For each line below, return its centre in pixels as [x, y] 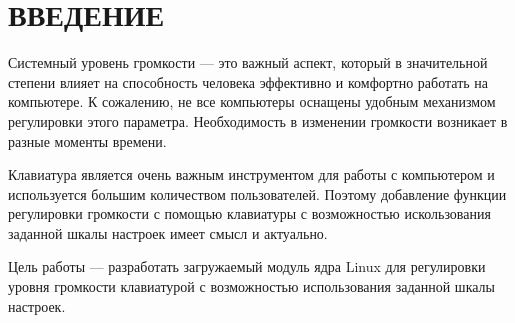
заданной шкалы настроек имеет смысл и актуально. [168, 232]
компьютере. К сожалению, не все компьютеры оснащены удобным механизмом [252, 101]
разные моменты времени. [87, 140]
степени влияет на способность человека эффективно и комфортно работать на [248, 81]
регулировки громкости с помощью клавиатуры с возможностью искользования [249, 213]
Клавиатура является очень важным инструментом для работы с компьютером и [251, 174]
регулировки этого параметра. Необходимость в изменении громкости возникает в [258, 120]
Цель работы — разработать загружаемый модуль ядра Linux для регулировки [247, 266]
